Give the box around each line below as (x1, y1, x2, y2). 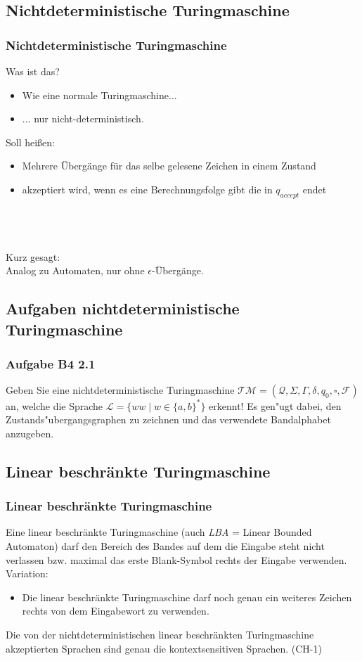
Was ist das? (6, 64, 60, 78)
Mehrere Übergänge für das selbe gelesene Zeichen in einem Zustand (22, 158, 316, 173)
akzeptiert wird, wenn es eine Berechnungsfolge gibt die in (22, 181, 273, 196)
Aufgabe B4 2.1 (6, 354, 96, 372)
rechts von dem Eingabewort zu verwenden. (22, 603, 209, 618)
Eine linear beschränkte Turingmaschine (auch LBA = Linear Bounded (6, 525, 312, 539)
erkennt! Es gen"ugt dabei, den (209, 398, 342, 413)
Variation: (6, 566, 49, 581)
